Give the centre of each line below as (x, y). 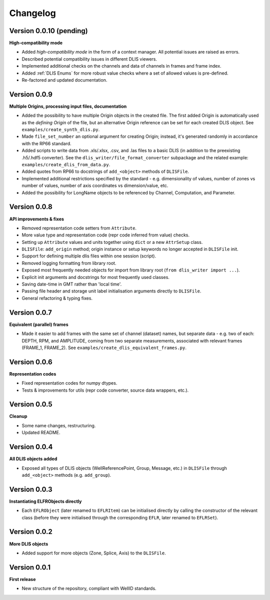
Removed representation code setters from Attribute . (79, 228)
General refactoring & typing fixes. (57, 298)
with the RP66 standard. (47, 143)
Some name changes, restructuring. (59, 425)
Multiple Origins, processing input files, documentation (68, 106)
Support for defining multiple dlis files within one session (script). (89, 256)
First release (22, 579)
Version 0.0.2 (31, 532)
